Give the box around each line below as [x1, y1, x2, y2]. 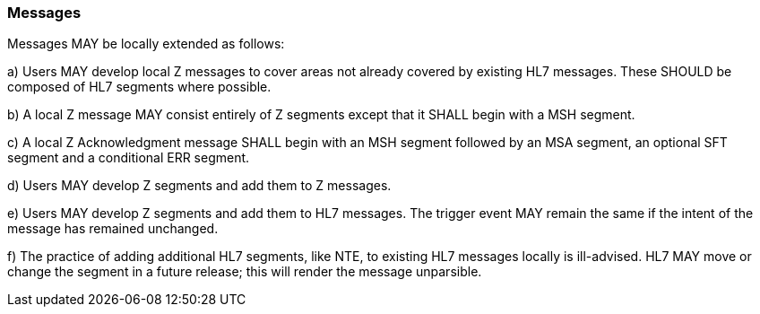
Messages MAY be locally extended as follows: [7, 36, 285, 52]
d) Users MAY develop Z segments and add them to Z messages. [7, 178, 392, 194]
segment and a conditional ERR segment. [7, 150, 250, 166]
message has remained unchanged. [7, 221, 219, 237]
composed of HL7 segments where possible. [7, 79, 272, 95]
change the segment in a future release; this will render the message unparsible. [7, 264, 482, 280]
